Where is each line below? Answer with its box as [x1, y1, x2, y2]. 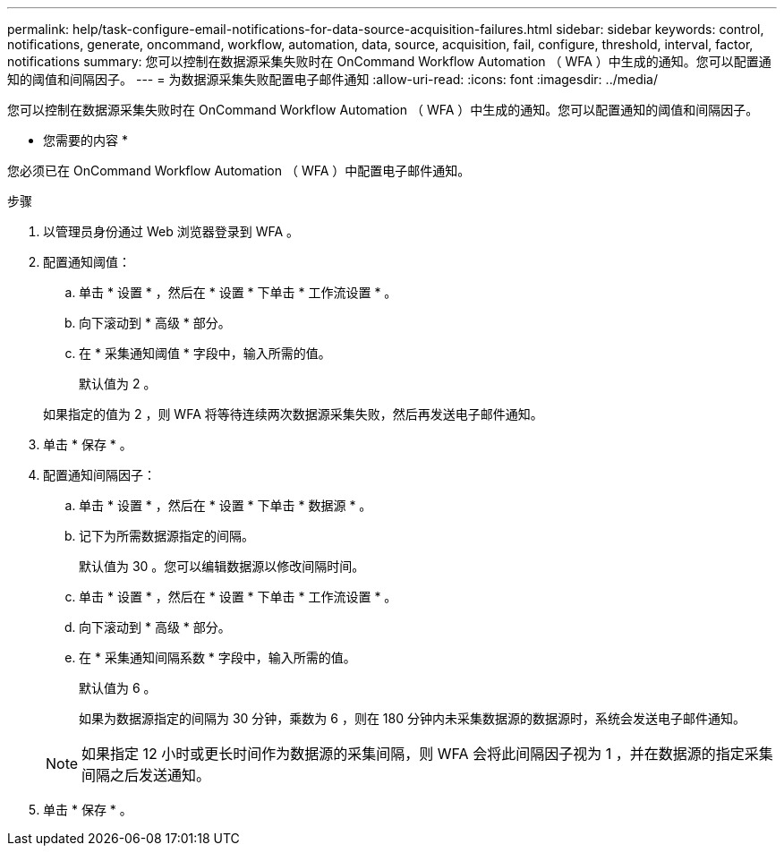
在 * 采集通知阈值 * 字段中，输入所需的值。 [79, 345, 331, 361]
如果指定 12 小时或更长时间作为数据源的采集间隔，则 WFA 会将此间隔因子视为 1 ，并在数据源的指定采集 [81, 745, 773, 763]
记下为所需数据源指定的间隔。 [79, 528, 254, 543]
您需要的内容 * [43, 132, 128, 148]
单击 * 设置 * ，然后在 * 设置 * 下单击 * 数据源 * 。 [79, 498, 372, 513]
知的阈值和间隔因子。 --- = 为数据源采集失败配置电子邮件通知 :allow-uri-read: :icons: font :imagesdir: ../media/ [7, 72, 659, 87]
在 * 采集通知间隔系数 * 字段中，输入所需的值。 [79, 650, 356, 665]
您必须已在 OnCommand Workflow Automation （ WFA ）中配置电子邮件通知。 [7, 163, 471, 178]
